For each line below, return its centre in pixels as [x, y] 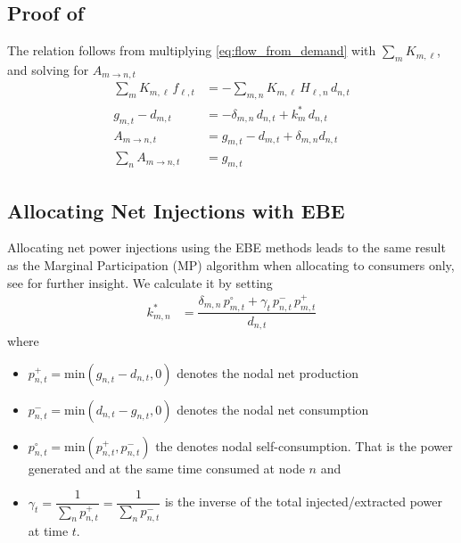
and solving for [48, 70]
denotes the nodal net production [268, 372]
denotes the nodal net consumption [273, 409]
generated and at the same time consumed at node [166, 468]
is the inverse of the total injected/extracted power [303, 502]
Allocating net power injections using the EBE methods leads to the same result [226, 247]
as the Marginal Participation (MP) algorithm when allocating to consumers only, [231, 265]
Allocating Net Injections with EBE [176, 210]
